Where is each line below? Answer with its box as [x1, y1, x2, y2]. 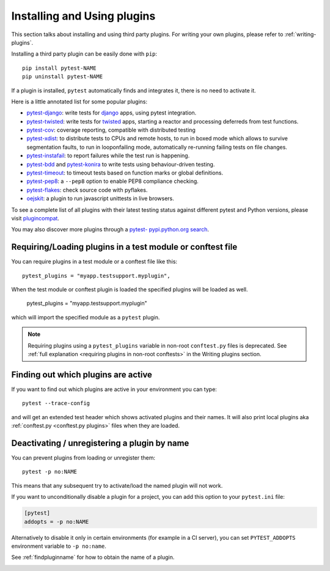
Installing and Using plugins [11, 9, 156, 23]
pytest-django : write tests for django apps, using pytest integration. [26, 109, 197, 116]
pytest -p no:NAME [22, 468, 78, 476]
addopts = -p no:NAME [24, 518, 89, 525]
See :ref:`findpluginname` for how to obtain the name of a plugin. [11, 554, 175, 561]
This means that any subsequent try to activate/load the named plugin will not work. [11, 482, 223, 489]
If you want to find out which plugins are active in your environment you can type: [11, 386, 217, 393]
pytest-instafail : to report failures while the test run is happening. [26, 152, 190, 159]
